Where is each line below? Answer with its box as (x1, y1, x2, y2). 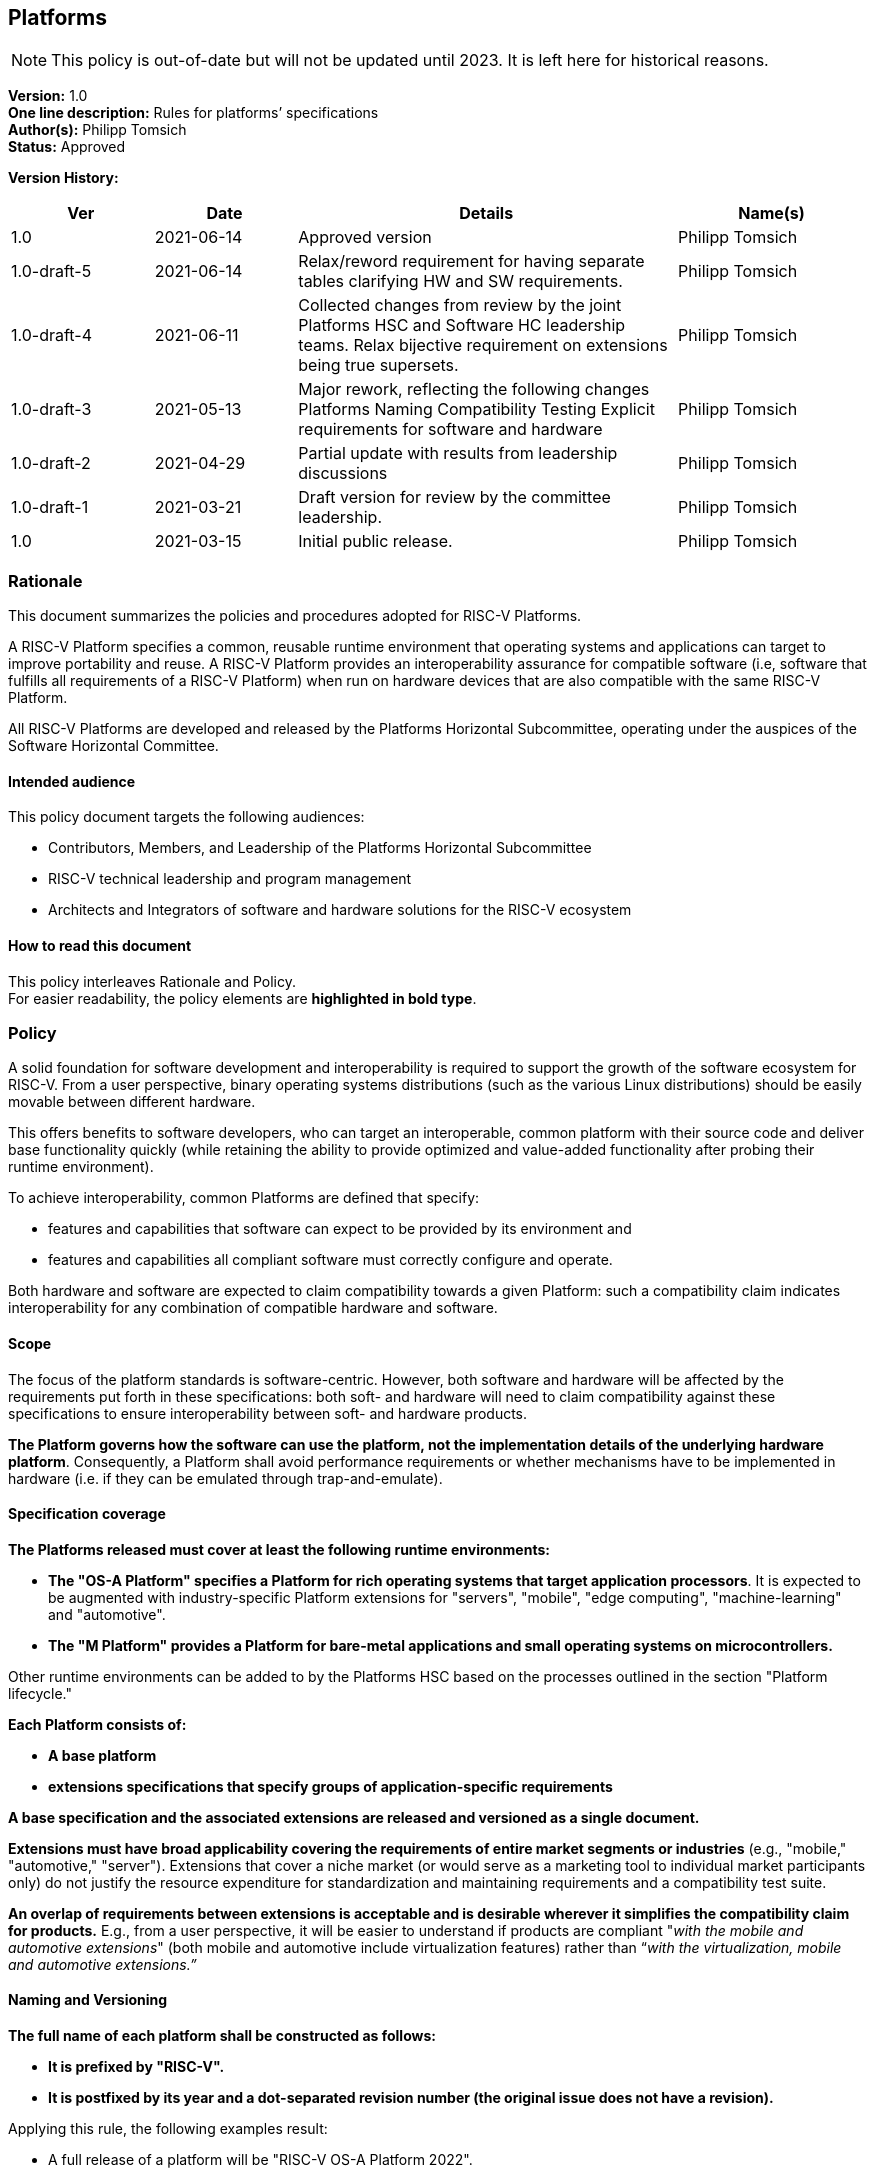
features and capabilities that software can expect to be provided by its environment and (48, 1220, 632, 1238)
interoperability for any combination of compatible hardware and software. (8, 1299, 498, 1317)
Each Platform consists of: (8, 1715, 187, 1733)
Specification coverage (8, 1505, 166, 1523)
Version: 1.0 (8, 87, 88, 105)
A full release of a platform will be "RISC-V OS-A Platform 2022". (48, 2151, 473, 2169)
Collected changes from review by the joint (298, 295, 622, 316)
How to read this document (8, 937, 192, 954)
